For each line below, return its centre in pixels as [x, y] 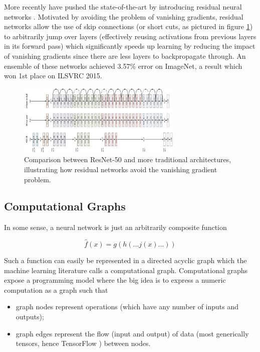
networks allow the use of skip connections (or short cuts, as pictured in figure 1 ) [128, 26]
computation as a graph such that [56, 289]
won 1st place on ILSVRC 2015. [53, 76]
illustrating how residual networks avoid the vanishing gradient [121, 169]
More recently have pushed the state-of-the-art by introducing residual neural [123, 7]
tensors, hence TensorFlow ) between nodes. [83, 343]
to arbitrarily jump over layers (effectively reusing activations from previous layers [130, 36]
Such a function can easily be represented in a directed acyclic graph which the [125, 260]
